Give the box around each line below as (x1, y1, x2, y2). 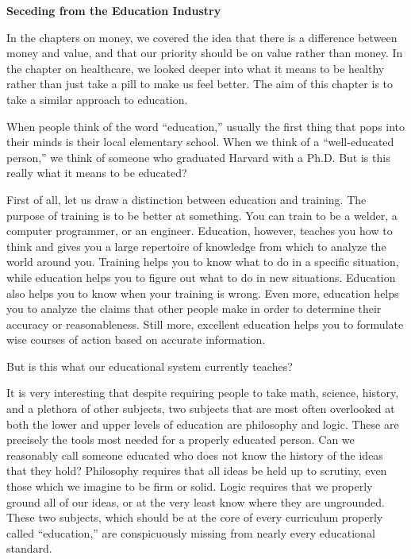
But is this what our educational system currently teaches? (6, 357, 293, 374)
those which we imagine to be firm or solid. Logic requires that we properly (6, 478, 373, 495)
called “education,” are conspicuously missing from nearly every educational (6, 524, 375, 541)
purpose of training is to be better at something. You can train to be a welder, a (6, 206, 398, 223)
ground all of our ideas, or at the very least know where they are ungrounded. (6, 493, 385, 510)
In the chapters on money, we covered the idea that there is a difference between (6, 29, 398, 45)
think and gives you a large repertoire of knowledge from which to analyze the (6, 237, 386, 254)
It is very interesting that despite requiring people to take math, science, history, (6, 384, 399, 401)
